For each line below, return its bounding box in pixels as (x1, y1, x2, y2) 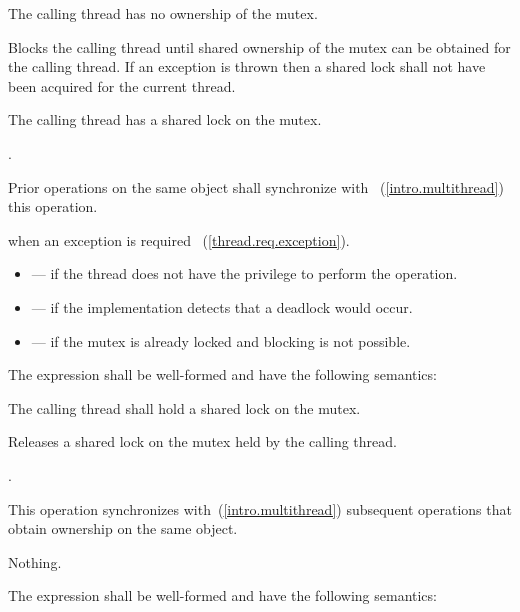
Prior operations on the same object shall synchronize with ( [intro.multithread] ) (8, 176, 504, 197)
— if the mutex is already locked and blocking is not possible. (31, 330, 411, 351)
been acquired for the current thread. (8, 75, 236, 96)
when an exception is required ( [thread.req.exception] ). (8, 229, 350, 250)
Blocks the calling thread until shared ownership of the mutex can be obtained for (8, 36, 511, 57)
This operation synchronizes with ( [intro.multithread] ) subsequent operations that (8, 498, 512, 519)
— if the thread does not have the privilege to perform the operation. (31, 263, 458, 284)
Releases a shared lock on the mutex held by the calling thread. (8, 431, 397, 452)
